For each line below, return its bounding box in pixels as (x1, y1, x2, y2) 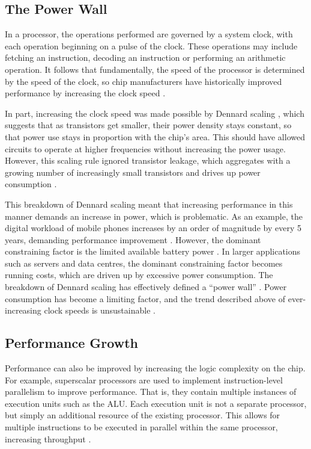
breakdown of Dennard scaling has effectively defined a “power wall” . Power (5, 280, 287, 293)
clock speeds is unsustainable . (44, 304, 155, 317)
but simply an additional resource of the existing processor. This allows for (5, 409, 280, 421)
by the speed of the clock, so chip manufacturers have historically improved (5, 75, 282, 87)
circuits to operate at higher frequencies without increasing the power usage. (5, 142, 286, 155)
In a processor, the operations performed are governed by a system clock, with (5, 28, 293, 40)
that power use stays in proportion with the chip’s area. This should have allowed (5, 130, 305, 143)
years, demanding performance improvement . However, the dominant (5, 233, 261, 246)
